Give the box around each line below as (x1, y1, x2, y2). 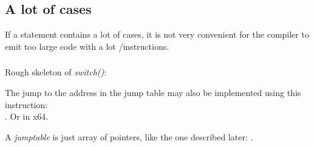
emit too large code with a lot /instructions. (5, 39, 169, 52)
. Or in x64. (5, 110, 49, 123)
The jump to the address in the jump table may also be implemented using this (5, 86, 301, 98)
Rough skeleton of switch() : (5, 66, 107, 78)
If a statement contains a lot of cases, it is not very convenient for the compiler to (5, 28, 309, 41)
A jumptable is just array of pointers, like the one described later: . (5, 130, 253, 143)
